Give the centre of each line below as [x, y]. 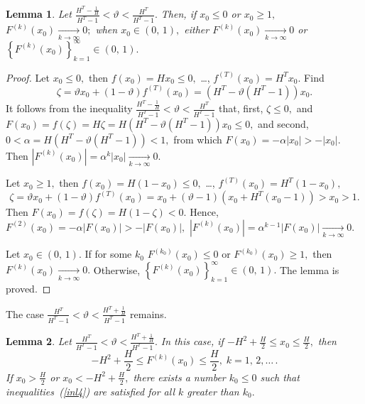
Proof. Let [28, 77]
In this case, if [192, 341]
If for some [108, 254]
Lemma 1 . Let [39, 14]
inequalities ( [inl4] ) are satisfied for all [91, 391]
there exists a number [179, 377]
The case [25, 313]
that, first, [241, 108]
